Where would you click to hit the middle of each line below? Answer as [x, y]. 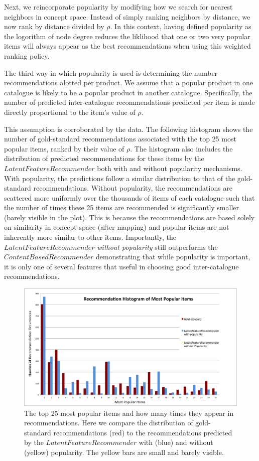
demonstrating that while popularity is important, [173, 257]
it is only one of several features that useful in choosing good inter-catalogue [121, 266]
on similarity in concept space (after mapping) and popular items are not [117, 227]
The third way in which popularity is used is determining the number [111, 72]
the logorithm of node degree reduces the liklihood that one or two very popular [127, 36]
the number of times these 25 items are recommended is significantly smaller [121, 207]
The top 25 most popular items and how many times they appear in [129, 413]
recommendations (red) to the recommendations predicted [143, 432]
